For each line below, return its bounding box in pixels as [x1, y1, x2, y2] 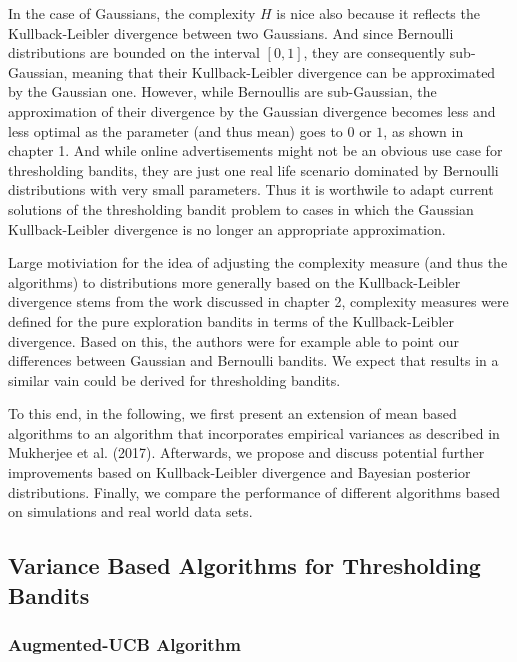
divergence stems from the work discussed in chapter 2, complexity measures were [8, 291, 509, 312]
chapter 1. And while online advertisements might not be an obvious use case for [8, 140, 503, 161]
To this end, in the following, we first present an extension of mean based [8, 403, 457, 424]
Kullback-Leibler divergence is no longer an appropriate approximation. [8, 218, 446, 239]
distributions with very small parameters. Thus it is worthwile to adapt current [8, 179, 494, 200]
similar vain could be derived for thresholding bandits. [8, 369, 341, 390]
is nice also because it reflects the [276, 3, 480, 23]
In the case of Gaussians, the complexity [8, 3, 256, 23]
